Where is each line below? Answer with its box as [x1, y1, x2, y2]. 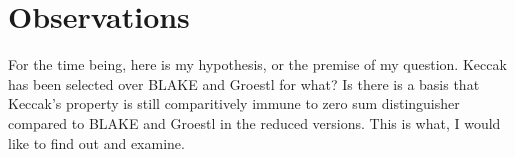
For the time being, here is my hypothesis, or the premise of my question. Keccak [8, 54, 507, 75]
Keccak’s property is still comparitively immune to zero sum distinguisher [8, 93, 460, 114]
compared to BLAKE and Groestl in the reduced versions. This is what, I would [8, 112, 501, 133]
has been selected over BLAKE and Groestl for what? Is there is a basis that [8, 73, 480, 94]
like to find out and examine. [8, 132, 185, 153]
